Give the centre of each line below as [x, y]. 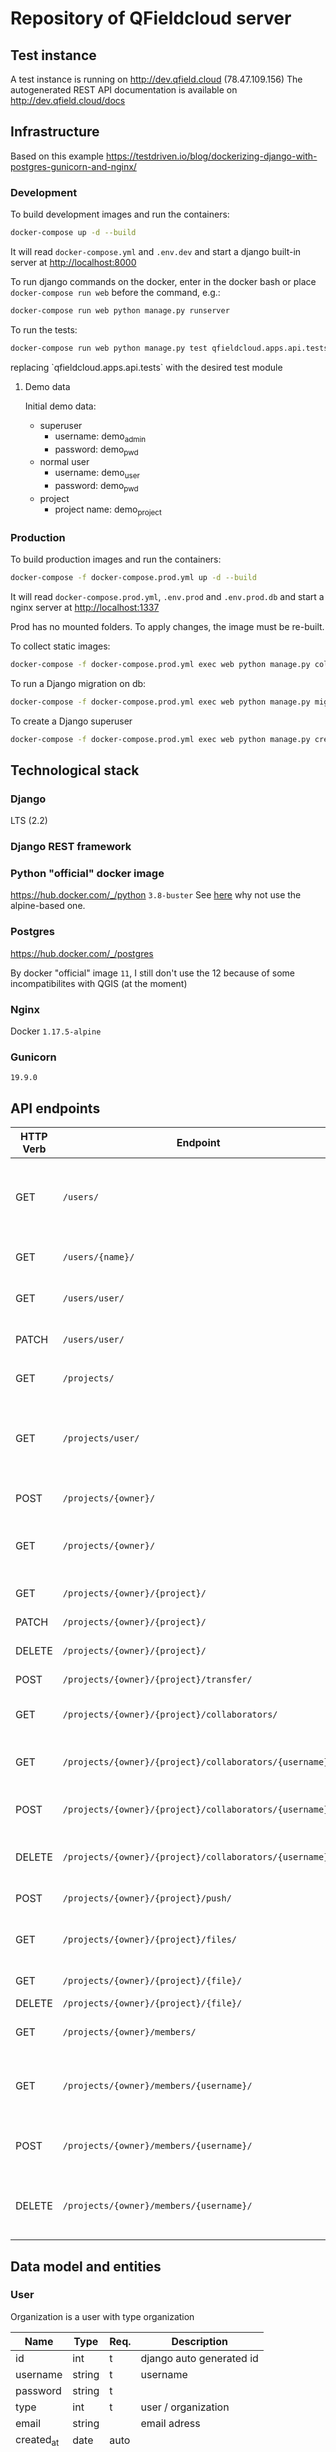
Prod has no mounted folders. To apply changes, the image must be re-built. [167, 626]
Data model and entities [86, 2266]
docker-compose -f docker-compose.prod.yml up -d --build [133, 578]
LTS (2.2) [29, 821]
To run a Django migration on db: [78, 683]
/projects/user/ [101, 1438]
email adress [170, 2423]
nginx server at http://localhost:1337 [85, 607]
